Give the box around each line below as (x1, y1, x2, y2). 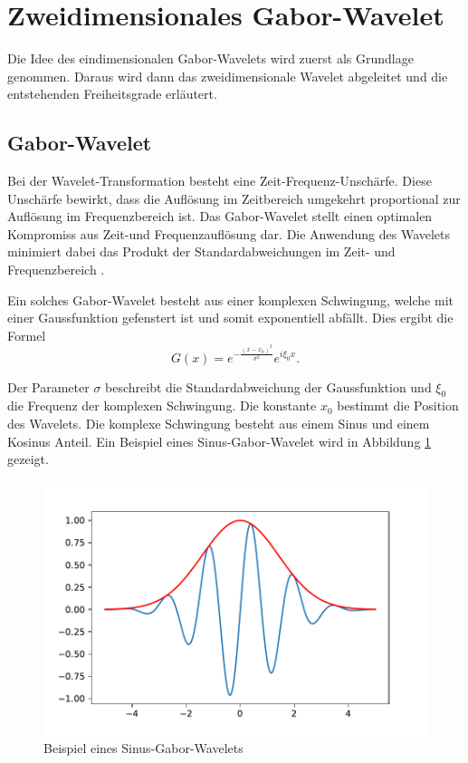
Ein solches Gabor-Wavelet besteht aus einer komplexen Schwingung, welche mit (7, 290, 454, 309)
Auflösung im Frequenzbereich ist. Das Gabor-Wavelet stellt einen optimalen (7, 207, 433, 226)
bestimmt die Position (337, 396, 459, 415)
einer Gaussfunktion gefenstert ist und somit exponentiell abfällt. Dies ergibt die (7, 308, 454, 327)
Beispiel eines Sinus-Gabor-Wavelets (43, 739, 244, 758)
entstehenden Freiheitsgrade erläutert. (7, 84, 217, 103)
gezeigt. (7, 449, 49, 468)
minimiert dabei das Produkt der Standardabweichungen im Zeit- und (7, 242, 396, 261)
